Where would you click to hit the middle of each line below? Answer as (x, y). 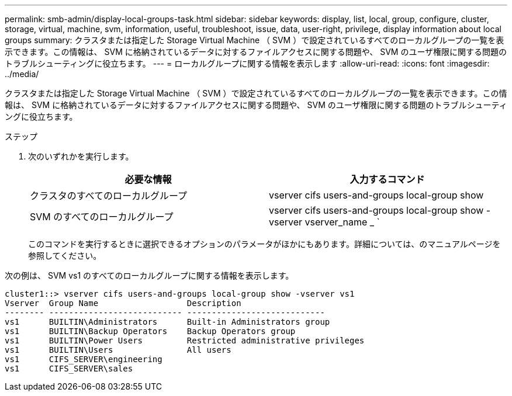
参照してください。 (65, 256)
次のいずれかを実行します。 (81, 156)
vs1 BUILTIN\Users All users (118, 350)
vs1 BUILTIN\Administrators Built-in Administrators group (167, 322)
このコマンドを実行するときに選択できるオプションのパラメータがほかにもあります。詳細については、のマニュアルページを (264, 244)
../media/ (22, 74)
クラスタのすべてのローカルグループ (108, 196)
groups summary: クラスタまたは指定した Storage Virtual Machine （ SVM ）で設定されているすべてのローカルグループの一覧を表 (255, 40)
